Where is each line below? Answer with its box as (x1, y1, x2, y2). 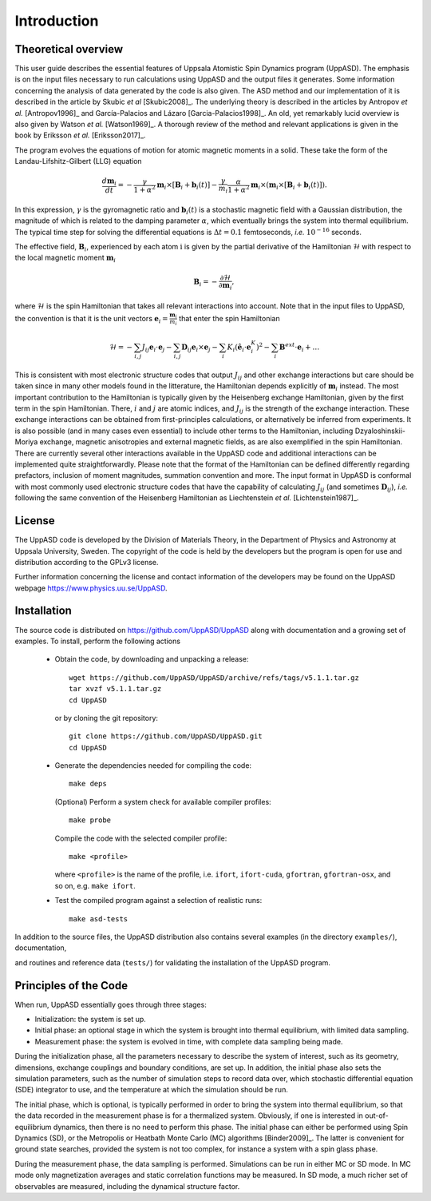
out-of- (364, 1111, 389, 1120)
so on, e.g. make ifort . (54, 881, 136, 890)
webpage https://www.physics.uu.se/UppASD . (14, 583, 168, 593)
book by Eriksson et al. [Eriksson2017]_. (14, 130, 146, 140)
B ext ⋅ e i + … (279, 341, 320, 353)
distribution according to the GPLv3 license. (14, 557, 159, 567)
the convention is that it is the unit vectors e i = (14, 313, 168, 325)
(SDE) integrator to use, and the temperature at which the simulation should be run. (14, 1085, 289, 1095)
